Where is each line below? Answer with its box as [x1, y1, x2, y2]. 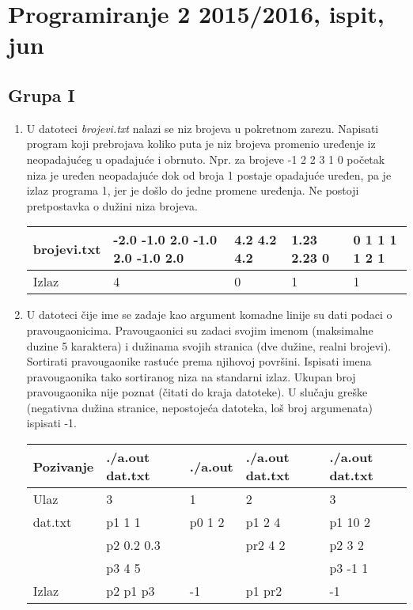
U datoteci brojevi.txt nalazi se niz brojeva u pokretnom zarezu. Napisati [26, 119, 379, 136]
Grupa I [8, 82, 75, 107]
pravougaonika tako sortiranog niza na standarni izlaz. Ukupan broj [26, 368, 356, 385]
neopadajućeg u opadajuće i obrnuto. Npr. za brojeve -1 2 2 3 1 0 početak [26, 150, 385, 167]
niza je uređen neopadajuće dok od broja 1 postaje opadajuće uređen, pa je [26, 166, 392, 183]
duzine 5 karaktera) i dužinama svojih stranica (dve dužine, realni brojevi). [26, 337, 392, 354]
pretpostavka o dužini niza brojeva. [26, 197, 198, 214]
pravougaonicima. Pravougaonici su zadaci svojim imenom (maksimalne [26, 321, 373, 338]
